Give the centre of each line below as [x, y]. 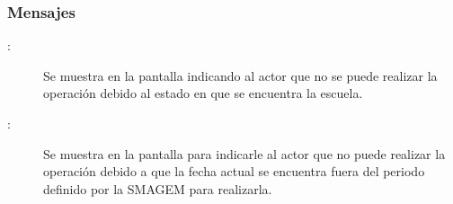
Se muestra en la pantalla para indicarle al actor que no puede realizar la [244, 153]
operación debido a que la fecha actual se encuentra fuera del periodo [234, 171]
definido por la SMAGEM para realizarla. [158, 188]
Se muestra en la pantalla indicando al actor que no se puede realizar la [240, 75]
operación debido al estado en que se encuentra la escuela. [203, 93]
